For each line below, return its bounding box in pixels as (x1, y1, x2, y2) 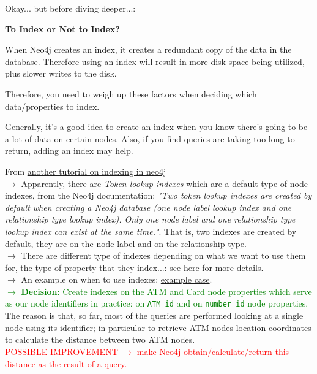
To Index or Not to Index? (5, 22, 120, 35)
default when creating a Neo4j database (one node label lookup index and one (5, 200, 292, 213)
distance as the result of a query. (5, 357, 127, 370)
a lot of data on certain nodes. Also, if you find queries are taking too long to (5, 132, 295, 145)
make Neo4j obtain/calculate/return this (136, 345, 289, 357)
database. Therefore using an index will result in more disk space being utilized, (5, 55, 305, 67)
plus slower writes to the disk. (5, 67, 117, 80)
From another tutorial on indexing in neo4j (5, 164, 166, 177)
